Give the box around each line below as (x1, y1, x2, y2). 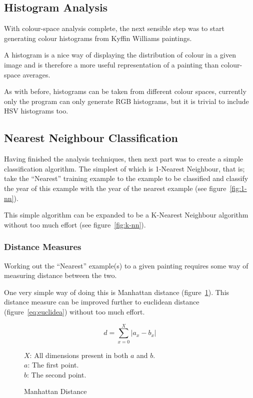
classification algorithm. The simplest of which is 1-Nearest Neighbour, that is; (4, 163, 245, 173)
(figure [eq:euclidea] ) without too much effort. (4, 306, 145, 316)
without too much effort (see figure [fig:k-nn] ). (4, 219, 146, 229)
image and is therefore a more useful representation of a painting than (4, 59, 219, 69)
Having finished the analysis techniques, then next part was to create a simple (4, 153, 243, 164)
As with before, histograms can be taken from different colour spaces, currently (4, 86, 246, 96)
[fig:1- (229, 182, 247, 193)
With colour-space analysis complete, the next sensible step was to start (4, 23, 224, 33)
